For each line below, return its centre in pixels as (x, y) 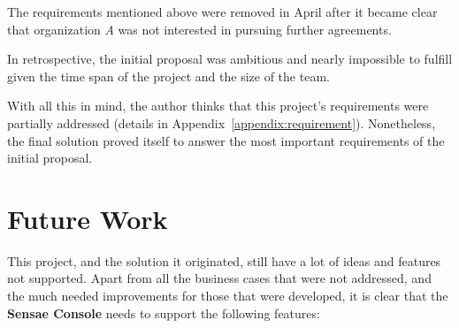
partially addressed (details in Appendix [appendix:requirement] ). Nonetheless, (222, 122)
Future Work (88, 218)
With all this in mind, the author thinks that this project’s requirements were (218, 106)
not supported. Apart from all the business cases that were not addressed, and (219, 278)
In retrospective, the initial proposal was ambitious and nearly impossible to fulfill (230, 59)
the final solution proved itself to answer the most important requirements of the (226, 140)
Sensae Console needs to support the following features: (164, 313)
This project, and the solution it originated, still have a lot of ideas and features (224, 260)
